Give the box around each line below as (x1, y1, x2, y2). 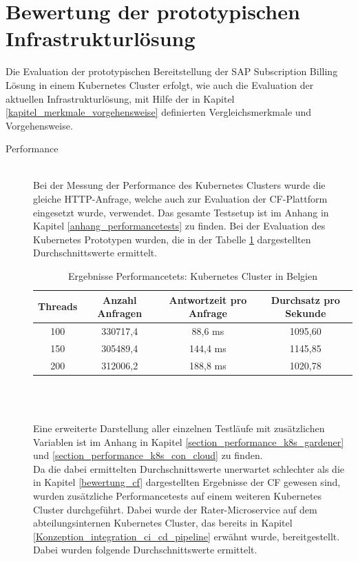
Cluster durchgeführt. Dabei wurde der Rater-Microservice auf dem (33, 502, 317, 516)
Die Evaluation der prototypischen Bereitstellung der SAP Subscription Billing (6, 64, 338, 79)
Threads (38, 299, 78, 314)
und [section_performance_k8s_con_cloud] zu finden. (33, 448, 263, 462)
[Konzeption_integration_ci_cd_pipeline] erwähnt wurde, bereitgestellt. (33, 529, 340, 543)
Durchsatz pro (271, 292, 340, 307)
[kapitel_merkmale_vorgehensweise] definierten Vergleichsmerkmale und (6, 105, 312, 119)
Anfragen (97, 306, 143, 320)
